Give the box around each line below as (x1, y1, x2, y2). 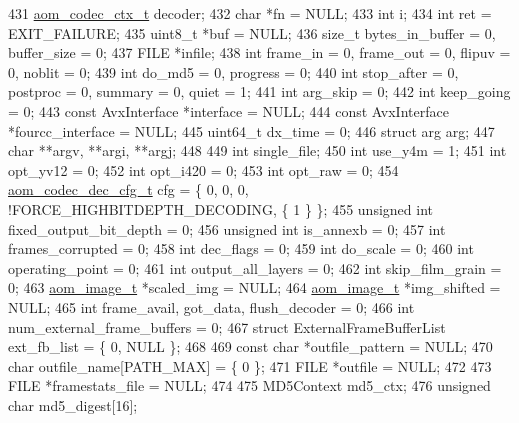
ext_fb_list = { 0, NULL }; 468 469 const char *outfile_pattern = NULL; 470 (8, 336, 493, 357)
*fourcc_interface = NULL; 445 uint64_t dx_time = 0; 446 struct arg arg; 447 (8, 120, 495, 141)
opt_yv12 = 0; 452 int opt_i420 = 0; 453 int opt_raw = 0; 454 (8, 159, 399, 180)
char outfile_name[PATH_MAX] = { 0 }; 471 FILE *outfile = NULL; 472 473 (8, 355, 492, 376)
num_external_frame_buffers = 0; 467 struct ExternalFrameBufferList (8, 316, 446, 337)
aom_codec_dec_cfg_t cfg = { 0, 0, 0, (8, 179, 249, 200)
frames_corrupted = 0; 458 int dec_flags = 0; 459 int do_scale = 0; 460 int (8, 238, 474, 259)
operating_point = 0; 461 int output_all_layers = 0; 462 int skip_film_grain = (8, 257, 502, 278)
